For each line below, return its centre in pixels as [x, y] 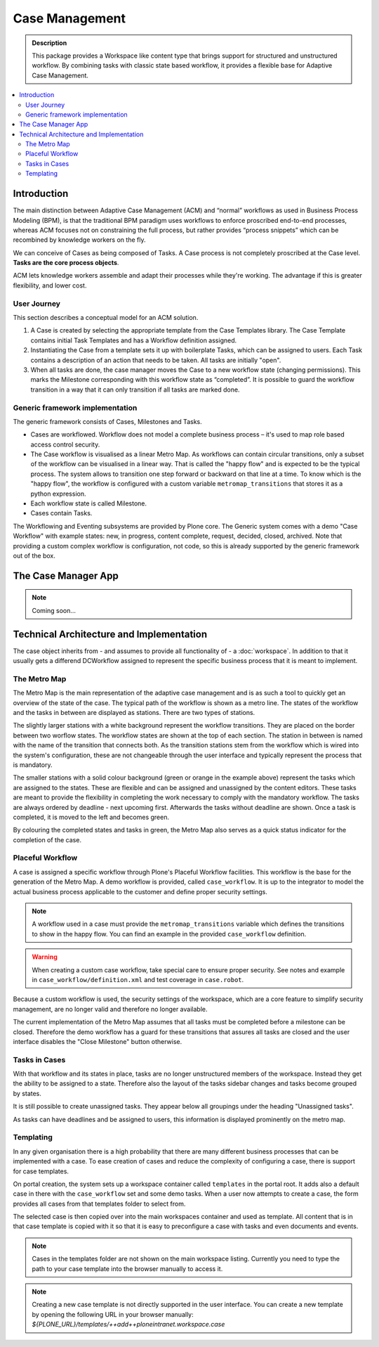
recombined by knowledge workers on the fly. [79, 240]
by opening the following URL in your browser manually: [113, 1314]
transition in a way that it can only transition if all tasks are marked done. [135, 389]
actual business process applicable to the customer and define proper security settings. [140, 891]
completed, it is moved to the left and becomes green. [91, 817]
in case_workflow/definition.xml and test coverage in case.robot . [138, 979]
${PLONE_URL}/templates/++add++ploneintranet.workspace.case [128, 1325]
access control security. [65, 444]
